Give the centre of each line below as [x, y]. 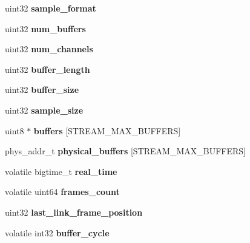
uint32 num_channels [49, 49]
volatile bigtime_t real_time [61, 171]
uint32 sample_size [44, 110]
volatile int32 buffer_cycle [57, 232]
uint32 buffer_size [42, 90]
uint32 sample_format [51, 8]
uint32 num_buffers [45, 28]
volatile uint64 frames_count [62, 192]
